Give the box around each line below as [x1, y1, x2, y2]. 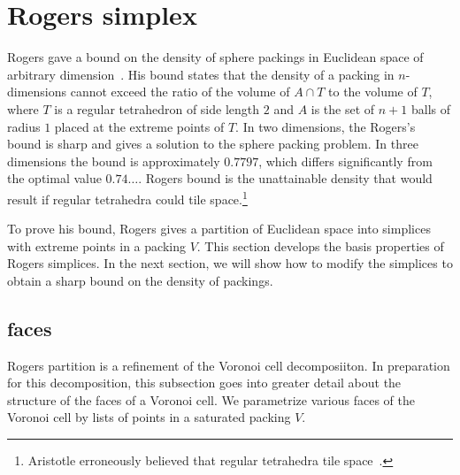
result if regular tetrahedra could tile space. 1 [7, 187, 248, 208]
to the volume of [328, 82, 418, 101]
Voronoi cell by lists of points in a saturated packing [7, 408, 291, 426]
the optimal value [7, 169, 102, 188]
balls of [410, 99, 450, 118]
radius [7, 117, 41, 135]
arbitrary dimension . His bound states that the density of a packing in [7, 65, 395, 83]
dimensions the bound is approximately [7, 151, 220, 170]
